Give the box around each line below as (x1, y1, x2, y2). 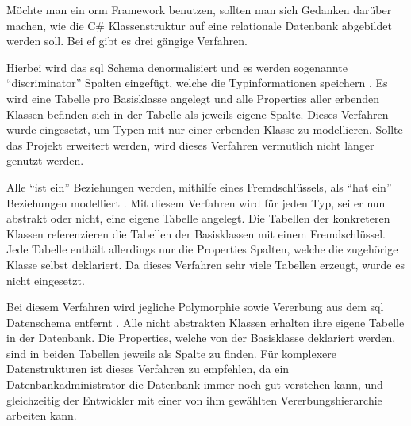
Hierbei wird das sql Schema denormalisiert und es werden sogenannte (6, 59, 348, 75)
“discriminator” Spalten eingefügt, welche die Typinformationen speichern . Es (6, 74, 388, 91)
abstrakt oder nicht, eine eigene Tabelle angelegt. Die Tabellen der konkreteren (6, 210, 390, 226)
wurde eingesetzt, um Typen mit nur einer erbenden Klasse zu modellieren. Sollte (6, 121, 403, 138)
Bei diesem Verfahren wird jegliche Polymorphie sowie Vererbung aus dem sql (6, 299, 384, 315)
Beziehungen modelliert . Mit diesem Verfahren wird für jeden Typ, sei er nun (6, 194, 386, 211)
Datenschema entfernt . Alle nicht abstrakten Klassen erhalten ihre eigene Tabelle (6, 314, 405, 330)
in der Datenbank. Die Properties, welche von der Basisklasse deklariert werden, (6, 329, 396, 346)
